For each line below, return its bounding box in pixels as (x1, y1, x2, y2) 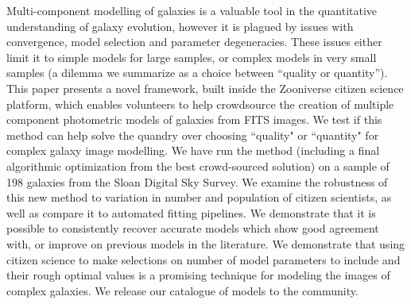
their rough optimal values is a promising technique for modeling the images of (6, 267, 390, 283)
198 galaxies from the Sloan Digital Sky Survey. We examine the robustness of (6, 173, 388, 190)
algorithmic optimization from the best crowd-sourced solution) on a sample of (6, 157, 390, 174)
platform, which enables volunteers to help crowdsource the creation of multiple (6, 95, 394, 112)
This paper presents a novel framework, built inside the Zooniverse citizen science (6, 79, 404, 96)
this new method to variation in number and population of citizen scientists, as (6, 189, 392, 206)
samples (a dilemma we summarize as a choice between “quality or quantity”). (6, 64, 388, 81)
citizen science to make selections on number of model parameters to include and (6, 251, 401, 267)
